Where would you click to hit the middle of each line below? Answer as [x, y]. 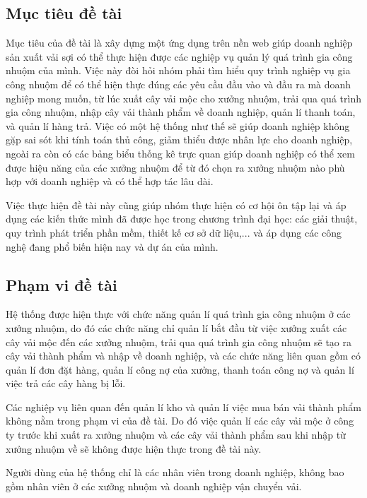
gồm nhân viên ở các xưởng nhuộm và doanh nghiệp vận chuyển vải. [154, 486]
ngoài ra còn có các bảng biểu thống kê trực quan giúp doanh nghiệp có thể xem [180, 153]
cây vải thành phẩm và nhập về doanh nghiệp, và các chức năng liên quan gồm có [183, 356]
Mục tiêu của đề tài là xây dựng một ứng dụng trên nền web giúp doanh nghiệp [179, 43]
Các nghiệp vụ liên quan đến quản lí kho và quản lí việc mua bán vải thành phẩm [183, 407]
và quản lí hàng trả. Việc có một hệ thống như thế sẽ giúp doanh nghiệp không [178, 125]
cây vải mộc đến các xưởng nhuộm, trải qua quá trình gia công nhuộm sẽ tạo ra [179, 342]
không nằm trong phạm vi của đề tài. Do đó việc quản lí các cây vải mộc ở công [180, 421]
